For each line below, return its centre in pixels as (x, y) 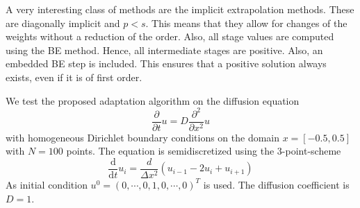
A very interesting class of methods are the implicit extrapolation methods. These (180, 9)
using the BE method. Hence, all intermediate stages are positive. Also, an (164, 50)
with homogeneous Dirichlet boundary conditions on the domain (143, 137)
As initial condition (47, 184)
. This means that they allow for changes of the (246, 23)
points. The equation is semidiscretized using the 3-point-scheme (204, 151)
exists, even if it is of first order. (74, 77)
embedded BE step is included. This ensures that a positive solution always (166, 63)
